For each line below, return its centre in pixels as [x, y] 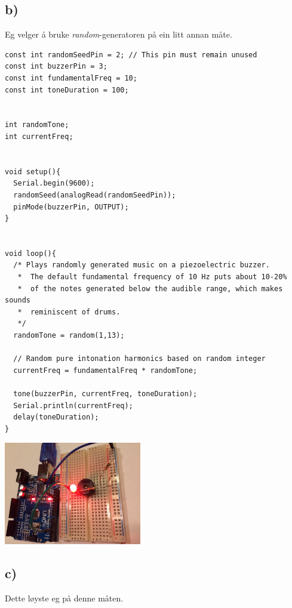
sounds [18, 300]
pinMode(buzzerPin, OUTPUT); [71, 207]
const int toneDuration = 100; [67, 90]
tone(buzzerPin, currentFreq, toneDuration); [105, 394]
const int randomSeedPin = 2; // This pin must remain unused [131, 55]
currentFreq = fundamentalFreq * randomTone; [105, 370]
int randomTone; [37, 125]
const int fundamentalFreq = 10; [71, 78]
